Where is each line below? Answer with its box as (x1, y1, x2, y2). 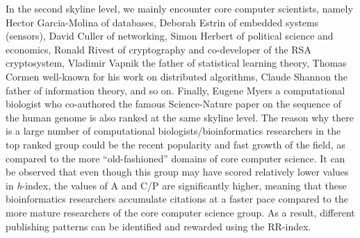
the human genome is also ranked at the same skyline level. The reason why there (6, 110, 354, 124)
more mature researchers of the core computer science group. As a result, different (6, 205, 355, 219)
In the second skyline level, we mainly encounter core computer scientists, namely (6, 1, 353, 15)
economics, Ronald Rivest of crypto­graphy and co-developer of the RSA (6, 42, 311, 56)
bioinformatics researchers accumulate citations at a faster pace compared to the (6, 192, 348, 206)
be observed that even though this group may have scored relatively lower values (6, 164, 349, 179)
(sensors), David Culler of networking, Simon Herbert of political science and (6, 28, 334, 43)
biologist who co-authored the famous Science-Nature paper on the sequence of (6, 96, 341, 111)
